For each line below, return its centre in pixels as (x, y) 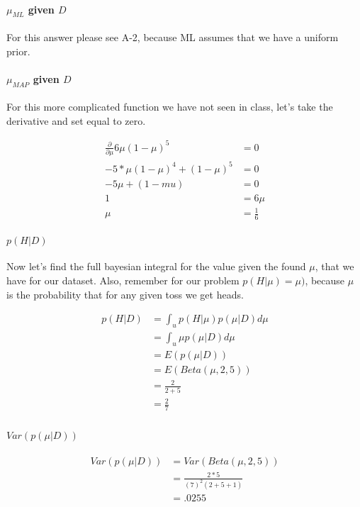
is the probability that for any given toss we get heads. (125, 294)
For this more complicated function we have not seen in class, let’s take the (170, 107)
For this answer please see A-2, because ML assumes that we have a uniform (173, 37)
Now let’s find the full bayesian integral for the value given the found (156, 266)
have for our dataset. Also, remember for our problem (123, 280)
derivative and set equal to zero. (76, 120)
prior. (18, 51)
